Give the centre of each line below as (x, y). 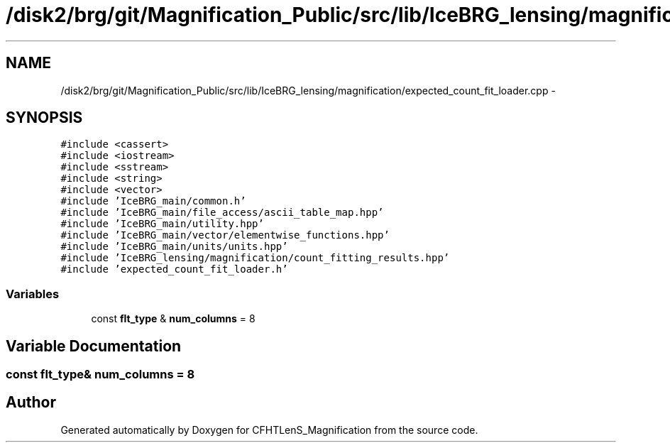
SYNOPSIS (44, 118)
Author (31, 403)
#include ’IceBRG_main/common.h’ (153, 201)
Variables (33, 294)
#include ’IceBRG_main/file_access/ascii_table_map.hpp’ (222, 213)
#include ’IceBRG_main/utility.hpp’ (162, 224)
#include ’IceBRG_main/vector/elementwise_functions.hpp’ (225, 235)
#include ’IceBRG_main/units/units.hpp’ (174, 247)
